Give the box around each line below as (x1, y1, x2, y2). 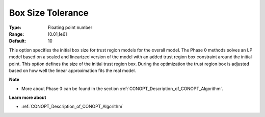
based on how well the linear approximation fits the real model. (9, 68, 136, 73)
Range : (9, 31, 24, 37)
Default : (9, 38, 26, 44)
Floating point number (48, 24, 93, 30)
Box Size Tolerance (9, 7, 89, 18)
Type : (9, 24, 22, 30)
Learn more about (9, 94, 47, 100)
